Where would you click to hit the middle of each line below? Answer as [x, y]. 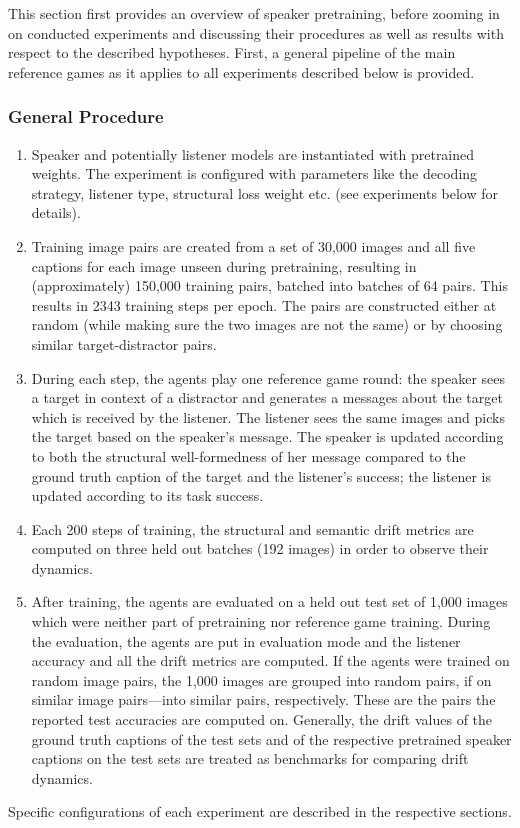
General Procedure [86, 116]
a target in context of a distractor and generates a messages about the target [267, 397]
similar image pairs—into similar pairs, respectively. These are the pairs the [263, 699]
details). [56, 212]
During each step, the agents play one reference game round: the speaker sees [268, 377]
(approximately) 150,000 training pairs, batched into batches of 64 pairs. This [269, 285]
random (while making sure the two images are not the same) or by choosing [267, 324]
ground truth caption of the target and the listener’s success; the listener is [261, 475]
